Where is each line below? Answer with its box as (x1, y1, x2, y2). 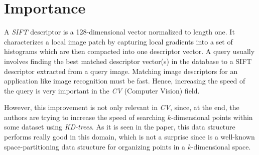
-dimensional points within (171, 111, 253, 122)
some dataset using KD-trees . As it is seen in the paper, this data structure (4, 121, 235, 132)
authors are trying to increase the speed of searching (4, 111, 165, 122)
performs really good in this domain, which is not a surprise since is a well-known (4, 131, 255, 142)
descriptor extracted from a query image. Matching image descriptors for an (4, 65, 238, 76)
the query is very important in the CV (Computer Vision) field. (4, 85, 200, 95)
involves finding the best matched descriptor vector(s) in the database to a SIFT (4, 55, 252, 66)
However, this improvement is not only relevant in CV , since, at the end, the (4, 102, 239, 112)
